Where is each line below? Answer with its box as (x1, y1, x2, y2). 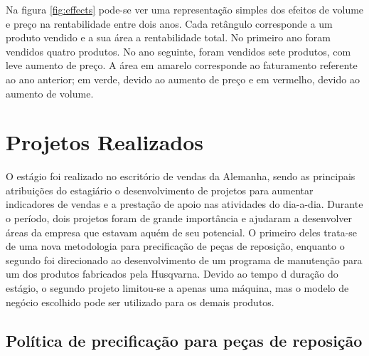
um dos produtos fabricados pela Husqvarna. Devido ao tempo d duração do (6, 266, 338, 281)
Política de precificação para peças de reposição (6, 329, 363, 351)
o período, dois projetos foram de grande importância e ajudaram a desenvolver (6, 211, 353, 226)
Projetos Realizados (6, 127, 204, 157)
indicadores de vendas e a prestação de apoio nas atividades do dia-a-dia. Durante (6, 197, 363, 211)
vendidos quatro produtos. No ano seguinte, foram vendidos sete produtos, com (6, 43, 351, 58)
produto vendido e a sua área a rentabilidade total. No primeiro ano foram (6, 30, 331, 45)
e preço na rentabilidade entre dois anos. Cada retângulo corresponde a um (6, 16, 333, 31)
